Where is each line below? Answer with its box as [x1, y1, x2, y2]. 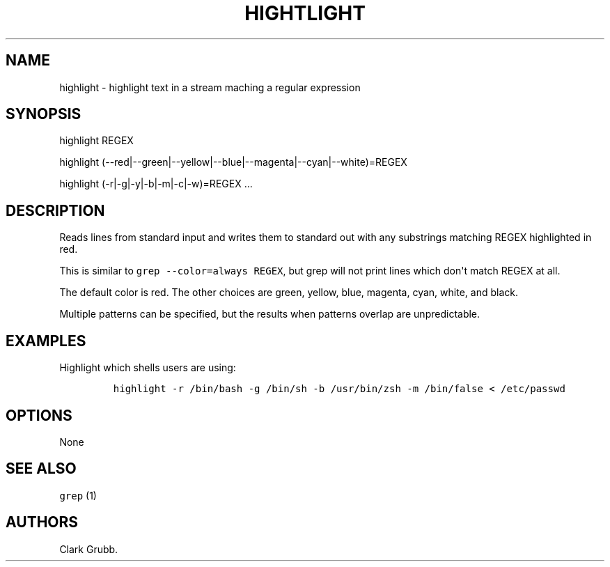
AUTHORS [6, 513, 79, 531]
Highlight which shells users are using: [59, 362, 236, 374]
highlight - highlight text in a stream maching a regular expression [59, 81, 361, 93]
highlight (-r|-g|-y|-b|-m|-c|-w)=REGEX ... [59, 178, 253, 190]
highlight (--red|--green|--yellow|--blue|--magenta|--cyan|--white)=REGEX [59, 156, 407, 169]
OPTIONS [6, 406, 72, 424]
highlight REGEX [59, 134, 134, 147]
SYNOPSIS [6, 105, 81, 123]
